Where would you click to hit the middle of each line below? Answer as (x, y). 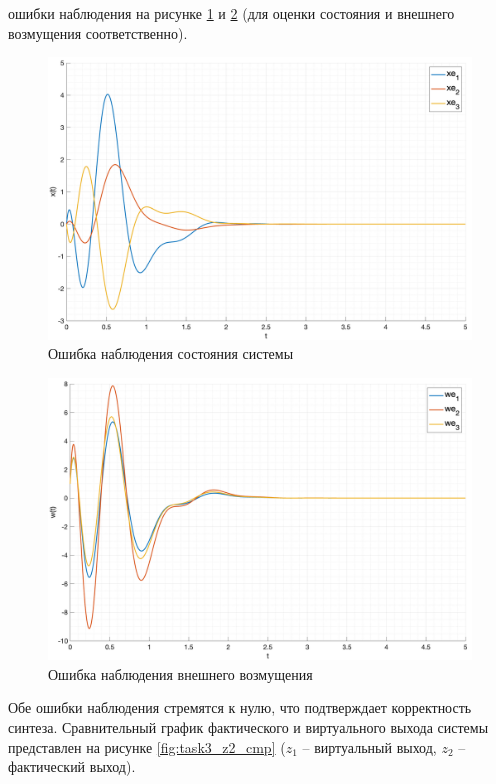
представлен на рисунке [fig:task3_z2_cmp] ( (147, 746)
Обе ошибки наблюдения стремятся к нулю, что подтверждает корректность (240, 707)
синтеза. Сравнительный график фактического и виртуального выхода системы (248, 726)
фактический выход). (72, 766)
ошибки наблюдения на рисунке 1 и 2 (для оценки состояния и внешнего (231, 13)
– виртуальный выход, (369, 746)
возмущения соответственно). (98, 32)
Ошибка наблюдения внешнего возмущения (180, 673)
